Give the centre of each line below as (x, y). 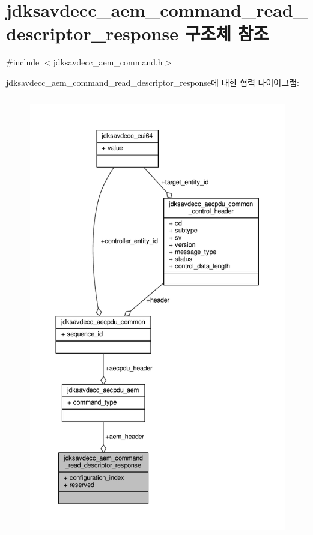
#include (23, 62)
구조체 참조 (227, 33)
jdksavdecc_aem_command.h (108, 62)
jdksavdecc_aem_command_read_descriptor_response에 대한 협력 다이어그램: (153, 82)
